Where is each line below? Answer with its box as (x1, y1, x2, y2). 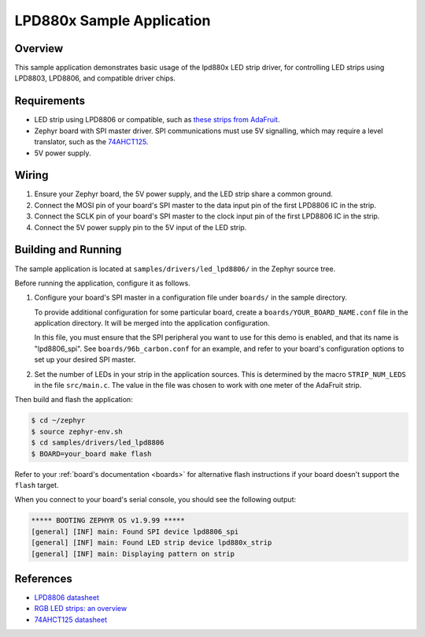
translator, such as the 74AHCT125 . (34, 137, 149, 147)
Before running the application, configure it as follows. (14, 278, 190, 288)
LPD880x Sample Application (14, 12, 211, 29)
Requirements (14, 95, 86, 108)
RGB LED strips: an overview (34, 604, 128, 613)
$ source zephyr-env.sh (31, 427, 124, 436)
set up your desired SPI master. (34, 355, 136, 364)
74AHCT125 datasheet (34, 615, 108, 624)
